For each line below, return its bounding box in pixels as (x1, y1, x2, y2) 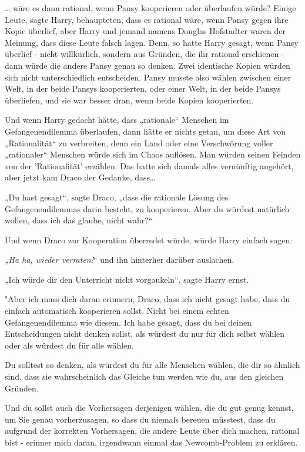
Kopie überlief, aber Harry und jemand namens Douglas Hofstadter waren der (5, 25, 286, 37)
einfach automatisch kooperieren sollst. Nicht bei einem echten (5, 304, 229, 317)
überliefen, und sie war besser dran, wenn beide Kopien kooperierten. (5, 93, 254, 106)
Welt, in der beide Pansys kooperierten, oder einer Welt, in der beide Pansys (5, 82, 281, 95)
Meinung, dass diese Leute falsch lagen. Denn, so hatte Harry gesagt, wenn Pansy (5, 36, 299, 48)
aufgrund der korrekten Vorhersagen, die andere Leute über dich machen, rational (5, 424, 300, 437)
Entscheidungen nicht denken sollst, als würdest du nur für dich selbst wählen (5, 327, 285, 340)
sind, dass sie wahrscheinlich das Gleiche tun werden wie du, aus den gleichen (5, 370, 284, 383)
